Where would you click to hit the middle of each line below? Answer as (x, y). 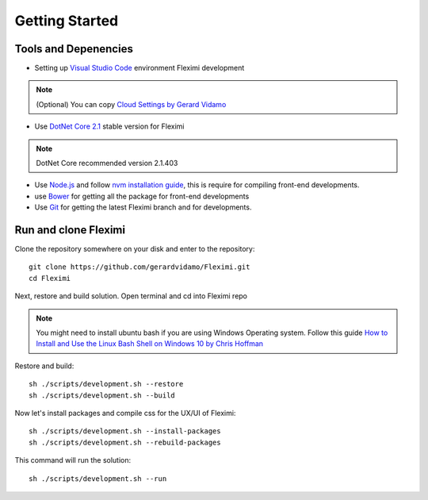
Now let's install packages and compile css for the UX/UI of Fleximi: (125, 413)
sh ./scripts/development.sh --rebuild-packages (125, 442)
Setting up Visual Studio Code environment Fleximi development (139, 68)
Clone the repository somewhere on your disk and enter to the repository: (135, 249)
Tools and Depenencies (74, 49)
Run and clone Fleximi (70, 230)
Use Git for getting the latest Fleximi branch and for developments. (143, 207)
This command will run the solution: (73, 460)
